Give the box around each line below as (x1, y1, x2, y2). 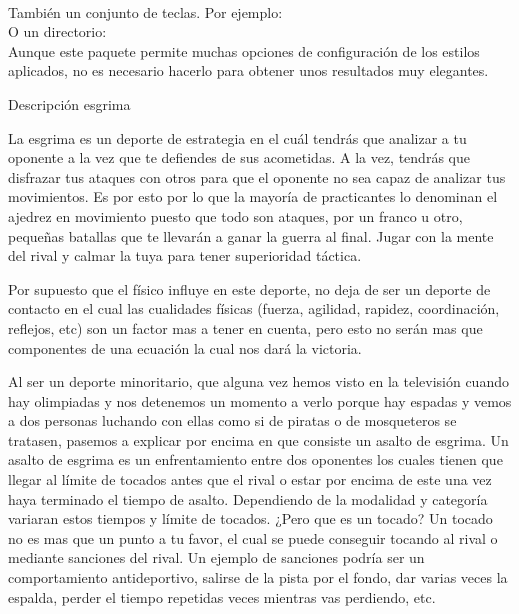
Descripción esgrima (8, 93, 131, 114)
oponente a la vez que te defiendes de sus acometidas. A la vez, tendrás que (8, 147, 470, 168)
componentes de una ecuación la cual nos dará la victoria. (8, 337, 362, 358)
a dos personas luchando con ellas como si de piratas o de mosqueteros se (8, 410, 457, 431)
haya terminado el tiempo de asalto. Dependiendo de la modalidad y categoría (8, 488, 488, 509)
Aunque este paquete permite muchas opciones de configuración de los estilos (8, 40, 480, 61)
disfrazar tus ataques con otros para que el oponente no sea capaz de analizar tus (8, 166, 506, 187)
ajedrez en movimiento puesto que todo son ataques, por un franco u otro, (8, 205, 463, 226)
